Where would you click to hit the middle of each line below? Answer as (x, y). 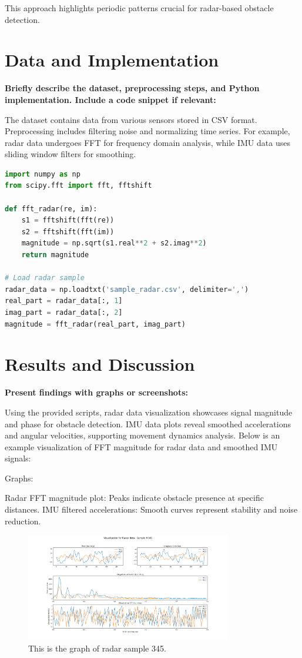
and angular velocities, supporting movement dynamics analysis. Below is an (142, 435)
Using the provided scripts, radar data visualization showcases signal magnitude (149, 412)
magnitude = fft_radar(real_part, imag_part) (95, 324)
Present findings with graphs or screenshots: (97, 392)
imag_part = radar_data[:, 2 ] (64, 313)
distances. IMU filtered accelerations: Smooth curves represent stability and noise (151, 509)
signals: (18, 458)
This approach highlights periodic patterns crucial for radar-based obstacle (139, 8)
